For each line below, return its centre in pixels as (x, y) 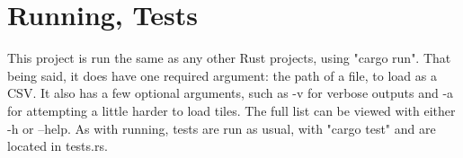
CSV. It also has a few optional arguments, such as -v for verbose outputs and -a (231, 93)
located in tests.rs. (58, 146)
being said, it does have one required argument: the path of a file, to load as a (222, 75)
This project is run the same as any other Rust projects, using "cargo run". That (229, 58)
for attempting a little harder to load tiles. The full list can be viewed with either (231, 110)
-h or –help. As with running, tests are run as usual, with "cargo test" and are (222, 128)
